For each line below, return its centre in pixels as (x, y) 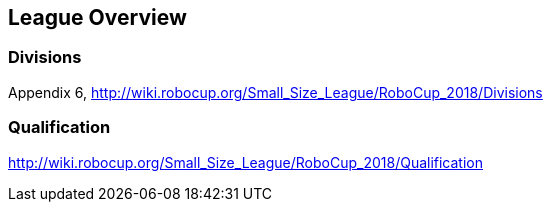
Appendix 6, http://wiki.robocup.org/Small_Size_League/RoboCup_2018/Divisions (275, 92)
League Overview (97, 17)
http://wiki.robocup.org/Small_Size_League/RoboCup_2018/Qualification (246, 162)
